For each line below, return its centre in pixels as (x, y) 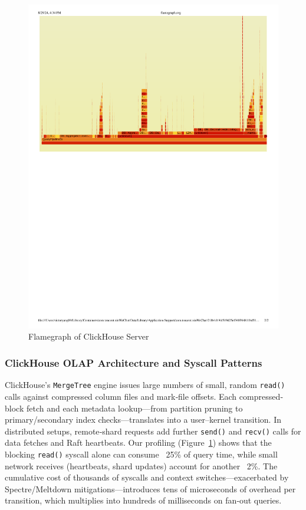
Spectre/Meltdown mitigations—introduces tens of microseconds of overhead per (150, 488)
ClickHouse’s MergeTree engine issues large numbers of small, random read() (145, 385)
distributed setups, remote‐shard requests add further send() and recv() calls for (153, 431)
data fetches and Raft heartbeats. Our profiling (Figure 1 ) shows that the (138, 442)
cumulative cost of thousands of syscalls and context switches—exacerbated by (147, 477)
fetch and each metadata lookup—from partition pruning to (134, 408)
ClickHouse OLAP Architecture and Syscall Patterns (134, 363)
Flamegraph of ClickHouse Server (89, 336)
